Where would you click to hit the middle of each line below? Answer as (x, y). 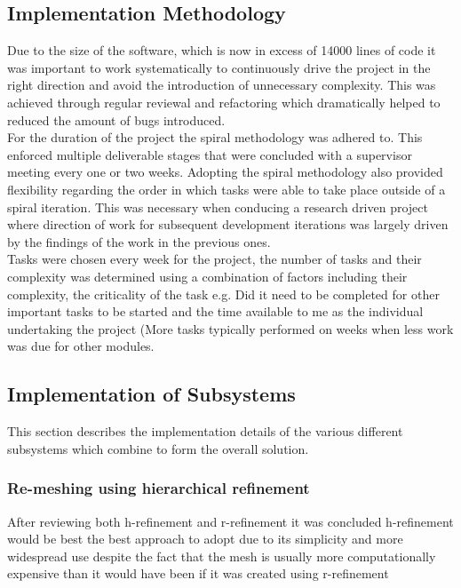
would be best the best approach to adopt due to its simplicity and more (205, 539)
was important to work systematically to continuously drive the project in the (219, 67)
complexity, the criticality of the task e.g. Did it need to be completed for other (223, 294)
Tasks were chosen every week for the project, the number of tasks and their (215, 259)
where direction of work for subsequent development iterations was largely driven (228, 224)
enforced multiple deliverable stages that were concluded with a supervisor (210, 154)
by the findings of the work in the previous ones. (139, 241)
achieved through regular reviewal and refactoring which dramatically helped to (224, 102)
